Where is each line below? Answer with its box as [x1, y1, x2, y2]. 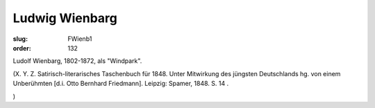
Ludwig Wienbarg [12, 10, 117, 26]
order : [12, 44, 31, 52]
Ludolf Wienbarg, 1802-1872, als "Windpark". [12, 57, 142, 65]
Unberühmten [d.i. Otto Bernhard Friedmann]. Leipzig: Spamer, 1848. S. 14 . [12, 80, 229, 88]
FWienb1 [67, 35, 92, 43]
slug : [12, 35, 28, 43]
